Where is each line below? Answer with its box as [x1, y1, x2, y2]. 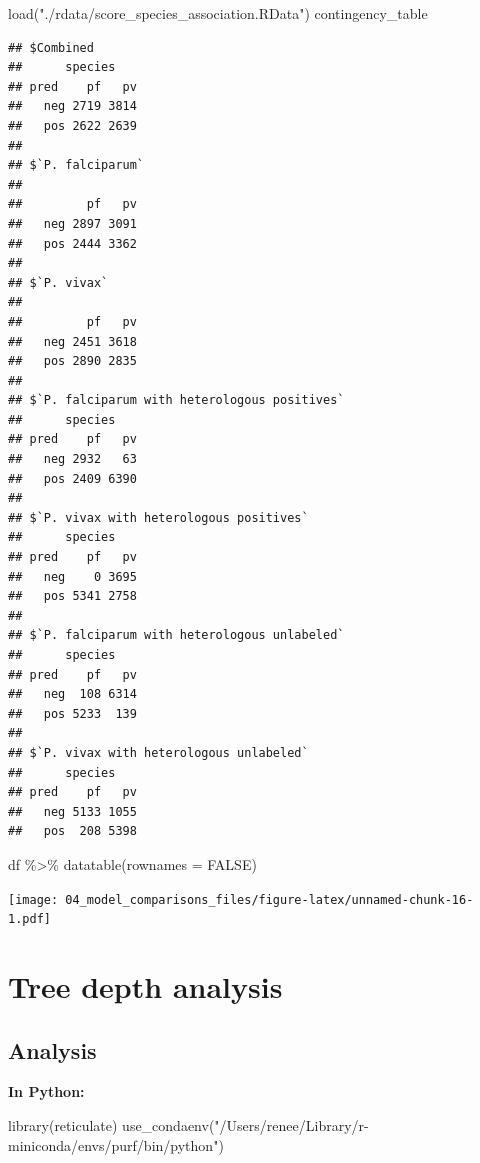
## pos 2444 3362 [8, 236, 137, 251]
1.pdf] [8, 912, 51, 927]
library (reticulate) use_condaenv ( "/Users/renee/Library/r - [8, 1115, 369, 1136]
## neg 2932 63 [8, 452, 137, 467]
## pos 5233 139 [8, 706, 137, 721]
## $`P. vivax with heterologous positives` [8, 510, 309, 525]
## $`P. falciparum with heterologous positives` [8, 393, 345, 408]
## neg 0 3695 [8, 569, 137, 584]
